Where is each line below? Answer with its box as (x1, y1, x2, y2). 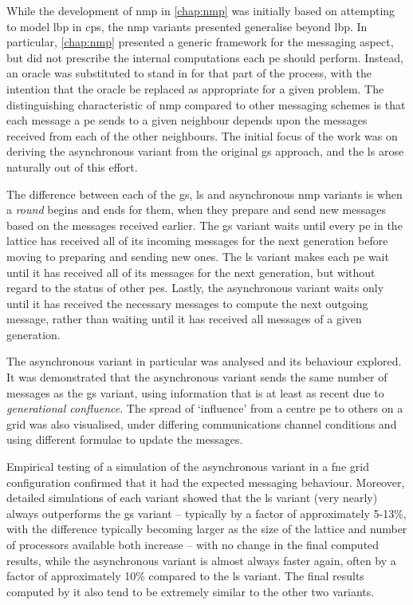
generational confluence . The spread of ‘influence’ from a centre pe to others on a (6, 400, 403, 417)
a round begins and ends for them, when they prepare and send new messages (6, 201, 387, 218)
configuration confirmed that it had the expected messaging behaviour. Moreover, (6, 473, 405, 490)
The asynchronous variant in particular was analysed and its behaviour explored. (6, 353, 402, 370)
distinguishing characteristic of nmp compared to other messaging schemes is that (6, 96, 406, 113)
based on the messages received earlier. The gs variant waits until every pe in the (6, 216, 403, 233)
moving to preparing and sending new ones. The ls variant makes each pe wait (6, 247, 389, 264)
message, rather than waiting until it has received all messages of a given (6, 310, 362, 327)
